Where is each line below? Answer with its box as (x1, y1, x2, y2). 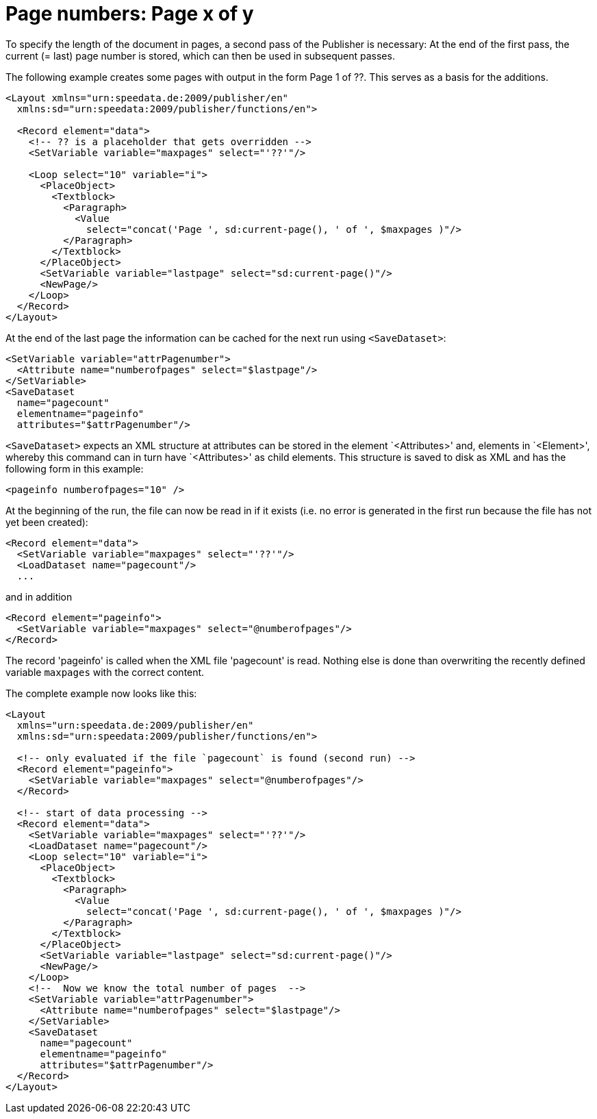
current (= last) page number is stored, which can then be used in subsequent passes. (5, 49, 395, 62)
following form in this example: (5, 462, 144, 475)
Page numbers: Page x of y (5, 2, 254, 25)
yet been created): (5, 516, 88, 528)
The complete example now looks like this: (5, 687, 197, 699)
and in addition (5, 590, 73, 603)
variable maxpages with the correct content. (5, 666, 205, 678)
